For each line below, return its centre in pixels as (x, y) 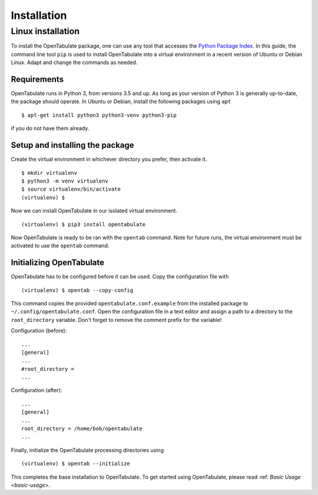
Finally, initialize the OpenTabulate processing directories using (87, 450)
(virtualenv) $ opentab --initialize (76, 464)
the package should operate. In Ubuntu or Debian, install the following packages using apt (121, 102)
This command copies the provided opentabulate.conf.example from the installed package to (130, 303)
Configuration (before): (39, 331)
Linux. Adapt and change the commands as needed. (74, 62)
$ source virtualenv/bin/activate (71, 189)
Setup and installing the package (73, 145)
